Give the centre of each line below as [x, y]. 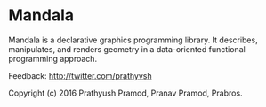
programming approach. [53, 58]
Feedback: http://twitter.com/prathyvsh [80, 75]
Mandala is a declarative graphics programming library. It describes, [133, 40]
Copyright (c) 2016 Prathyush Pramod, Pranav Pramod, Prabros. [125, 93]
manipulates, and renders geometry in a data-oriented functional [127, 49]
